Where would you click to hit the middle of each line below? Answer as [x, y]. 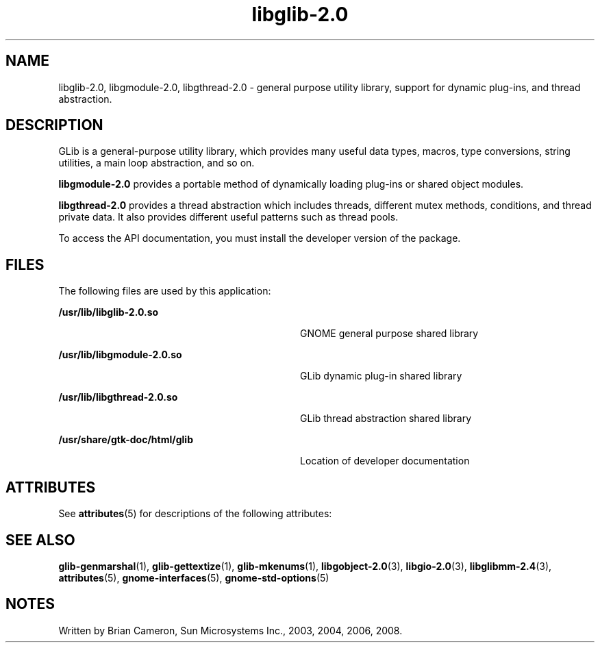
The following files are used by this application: [165, 291]
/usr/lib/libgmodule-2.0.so [120, 355]
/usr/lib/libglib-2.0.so [109, 312]
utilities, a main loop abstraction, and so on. [157, 163]
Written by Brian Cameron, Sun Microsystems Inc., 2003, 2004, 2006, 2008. [230, 630]
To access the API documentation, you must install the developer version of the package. [260, 238]
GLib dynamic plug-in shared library [381, 376]
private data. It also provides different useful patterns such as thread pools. [228, 217]
